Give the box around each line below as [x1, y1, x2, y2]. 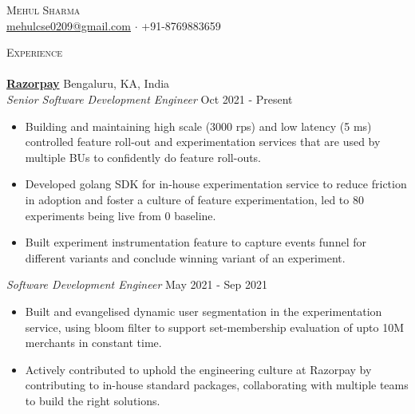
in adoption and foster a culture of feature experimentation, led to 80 [25, 191, 364, 207]
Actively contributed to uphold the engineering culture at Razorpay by [25, 361, 372, 377]
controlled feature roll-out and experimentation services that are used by [25, 133, 381, 150]
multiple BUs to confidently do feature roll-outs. [25, 148, 262, 165]
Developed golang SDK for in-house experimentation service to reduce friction [25, 175, 407, 192]
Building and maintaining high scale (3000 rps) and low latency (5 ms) [25, 117, 372, 134]
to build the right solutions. [25, 392, 160, 408]
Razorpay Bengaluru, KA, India [6, 75, 170, 92]
